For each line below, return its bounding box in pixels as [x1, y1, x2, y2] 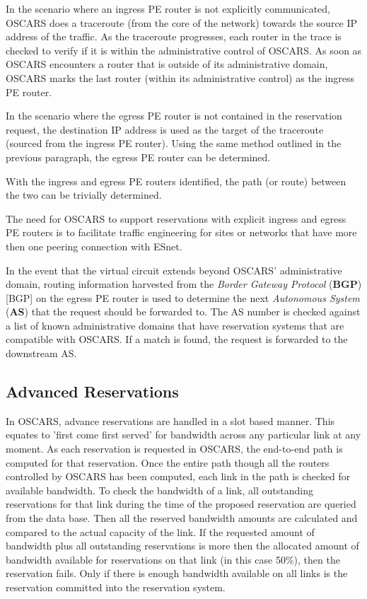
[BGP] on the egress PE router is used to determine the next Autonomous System [6, 290, 360, 305]
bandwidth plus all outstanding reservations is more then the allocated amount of [6, 538, 359, 553]
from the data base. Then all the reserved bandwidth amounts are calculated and [6, 511, 358, 525]
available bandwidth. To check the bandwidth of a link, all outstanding [6, 482, 313, 497]
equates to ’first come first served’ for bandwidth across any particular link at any [6, 427, 361, 442]
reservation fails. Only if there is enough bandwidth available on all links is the [6, 566, 348, 581]
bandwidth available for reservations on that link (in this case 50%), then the [6, 552, 340, 566]
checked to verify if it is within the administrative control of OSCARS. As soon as [6, 42, 362, 57]
